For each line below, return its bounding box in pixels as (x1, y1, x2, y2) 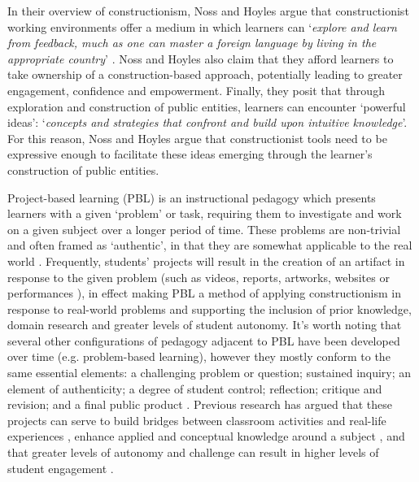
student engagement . (7, 459, 114, 476)
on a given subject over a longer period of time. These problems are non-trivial (7, 220, 401, 237)
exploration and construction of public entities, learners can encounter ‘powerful (7, 98, 406, 115)
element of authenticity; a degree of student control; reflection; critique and (7, 380, 382, 397)
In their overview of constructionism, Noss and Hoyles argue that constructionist (7, 2, 409, 19)
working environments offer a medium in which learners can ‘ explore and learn (7, 18, 397, 35)
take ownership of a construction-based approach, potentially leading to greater (7, 66, 403, 83)
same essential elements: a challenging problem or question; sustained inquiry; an (7, 364, 412, 381)
